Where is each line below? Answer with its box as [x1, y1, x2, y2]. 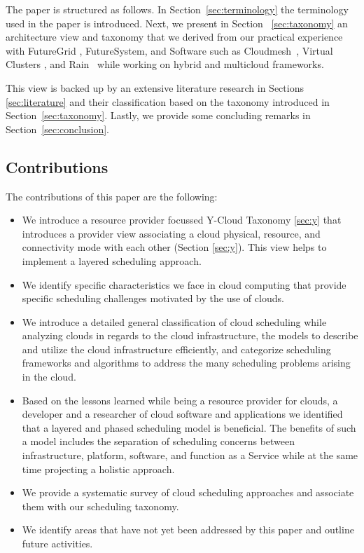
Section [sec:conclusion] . [6, 121, 109, 136]
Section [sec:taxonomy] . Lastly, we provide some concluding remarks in [6, 108, 311, 123]
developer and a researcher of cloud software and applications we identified [22, 407, 343, 421]
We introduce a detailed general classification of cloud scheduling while [22, 314, 327, 329]
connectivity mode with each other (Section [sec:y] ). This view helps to [22, 240, 327, 254]
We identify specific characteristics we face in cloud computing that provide [22, 277, 346, 292]
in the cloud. [22, 369, 76, 384]
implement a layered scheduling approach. [22, 253, 202, 268]
